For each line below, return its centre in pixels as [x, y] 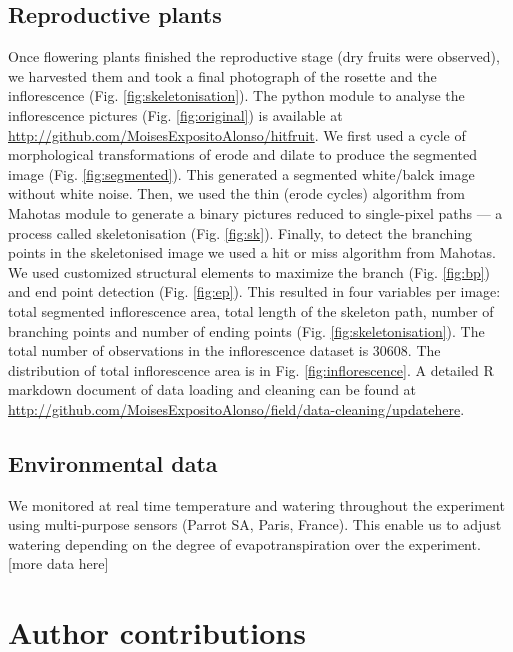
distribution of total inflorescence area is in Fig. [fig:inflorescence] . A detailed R [251, 369]
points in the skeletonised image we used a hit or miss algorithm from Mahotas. [252, 252]
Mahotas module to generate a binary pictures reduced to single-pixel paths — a [255, 212]
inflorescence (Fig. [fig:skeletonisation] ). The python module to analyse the [236, 95]
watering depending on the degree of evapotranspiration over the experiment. [244, 543]
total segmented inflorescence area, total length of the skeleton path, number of [251, 310]
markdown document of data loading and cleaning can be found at [212, 389]
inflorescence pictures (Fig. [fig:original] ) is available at [175, 114]
